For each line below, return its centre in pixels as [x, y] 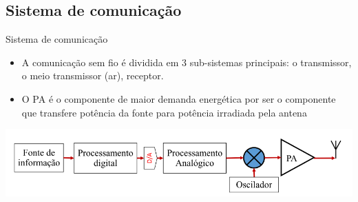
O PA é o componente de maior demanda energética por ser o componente [179, 98]
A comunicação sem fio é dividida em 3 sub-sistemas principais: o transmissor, [187, 62]
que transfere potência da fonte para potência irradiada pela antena [164, 112]
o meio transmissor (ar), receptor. [93, 75]
